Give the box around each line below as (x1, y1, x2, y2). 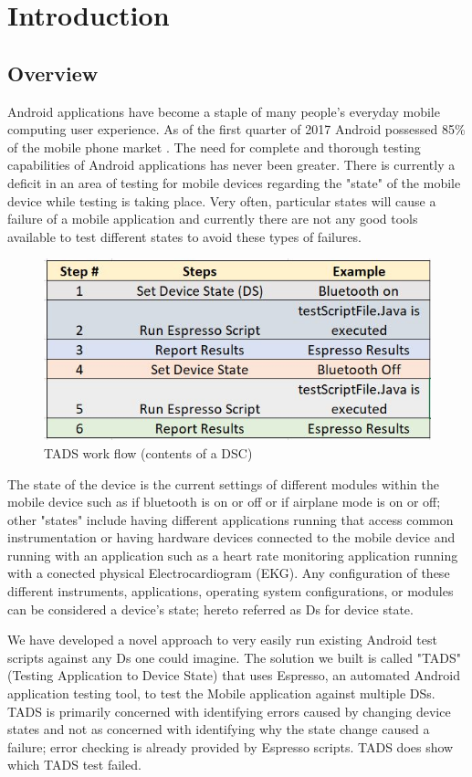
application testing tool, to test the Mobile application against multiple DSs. (7, 684, 435, 703)
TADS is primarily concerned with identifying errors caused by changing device (7, 701, 451, 720)
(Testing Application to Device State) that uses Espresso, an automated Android (7, 666, 460, 685)
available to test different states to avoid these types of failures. (7, 226, 362, 246)
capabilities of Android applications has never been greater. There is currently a (7, 155, 456, 174)
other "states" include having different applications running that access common (7, 509, 454, 529)
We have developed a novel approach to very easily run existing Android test (7, 630, 437, 649)
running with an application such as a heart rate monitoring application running (7, 545, 458, 564)
